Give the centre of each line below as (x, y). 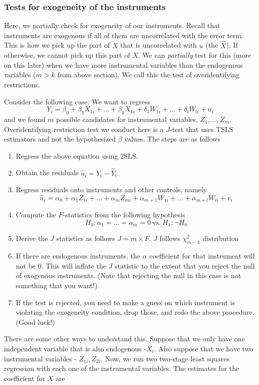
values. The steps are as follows (172, 139)
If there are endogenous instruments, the (78, 256)
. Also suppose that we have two (204, 349)
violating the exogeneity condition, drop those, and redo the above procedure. (135, 312)
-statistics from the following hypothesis (124, 215)
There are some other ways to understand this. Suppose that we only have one (124, 339)
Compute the (36, 215)
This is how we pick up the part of (57, 45)
